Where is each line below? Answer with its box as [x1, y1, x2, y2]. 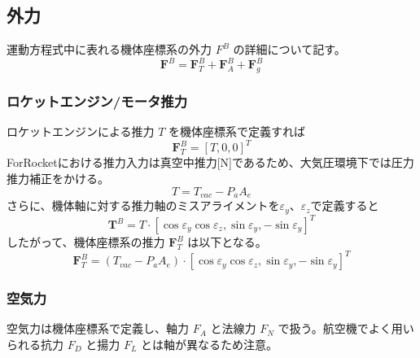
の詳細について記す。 [233, 41, 346, 58]
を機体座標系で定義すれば [168, 123, 306, 140]
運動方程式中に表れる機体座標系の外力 [7, 41, 212, 58]
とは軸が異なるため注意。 [141, 335, 278, 352]
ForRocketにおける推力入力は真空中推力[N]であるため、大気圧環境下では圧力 [7, 154, 414, 171]
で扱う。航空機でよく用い [278, 320, 414, 337]
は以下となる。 [187, 234, 267, 250]
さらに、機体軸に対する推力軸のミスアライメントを [7, 197, 280, 214]
